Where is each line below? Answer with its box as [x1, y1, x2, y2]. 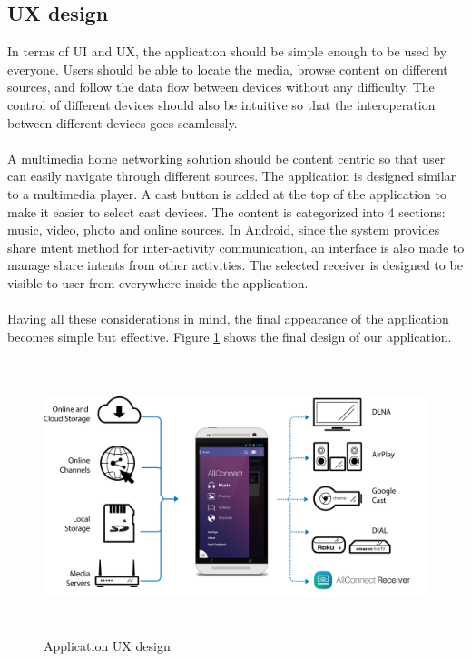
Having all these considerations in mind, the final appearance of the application [7, 309, 449, 328]
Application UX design [44, 636, 171, 656]
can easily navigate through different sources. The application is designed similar [7, 166, 456, 185]
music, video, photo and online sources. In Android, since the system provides [7, 220, 440, 239]
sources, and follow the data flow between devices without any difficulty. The [7, 77, 435, 96]
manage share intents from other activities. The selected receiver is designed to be [7, 255, 463, 275]
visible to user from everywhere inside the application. [7, 273, 309, 292]
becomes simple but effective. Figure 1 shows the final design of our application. [7, 326, 452, 346]
